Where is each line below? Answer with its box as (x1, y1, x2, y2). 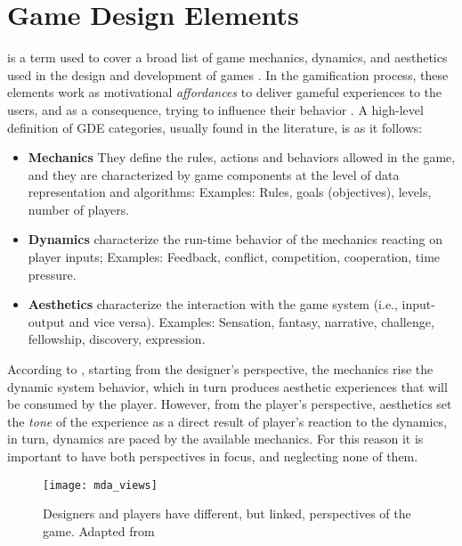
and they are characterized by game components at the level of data (28, 165, 400, 183)
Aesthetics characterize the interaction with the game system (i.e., (28, 295, 398, 314)
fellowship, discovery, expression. (28, 330, 206, 348)
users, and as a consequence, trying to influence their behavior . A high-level (7, 100, 424, 118)
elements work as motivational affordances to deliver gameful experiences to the (7, 83, 442, 102)
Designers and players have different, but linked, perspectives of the (43, 504, 411, 523)
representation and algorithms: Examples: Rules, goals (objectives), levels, (28, 183, 432, 201)
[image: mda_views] (43, 478, 158, 492)
